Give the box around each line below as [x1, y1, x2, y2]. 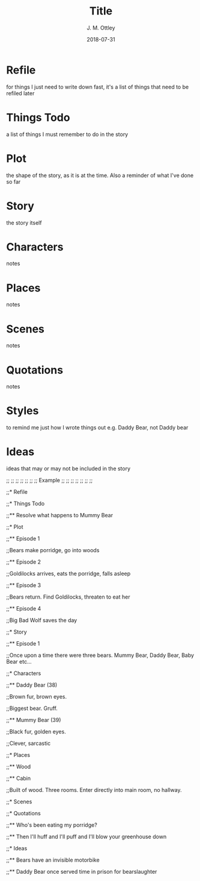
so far [6, 178, 21, 185]
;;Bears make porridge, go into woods [6, 547, 100, 554]
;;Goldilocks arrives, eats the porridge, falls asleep [6, 570, 131, 577]
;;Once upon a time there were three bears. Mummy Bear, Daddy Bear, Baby [6, 652, 194, 659]
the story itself [6, 219, 42, 226]
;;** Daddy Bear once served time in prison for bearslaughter [6, 868, 157, 876]
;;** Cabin [6, 775, 31, 782]
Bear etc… [6, 658, 32, 665]
